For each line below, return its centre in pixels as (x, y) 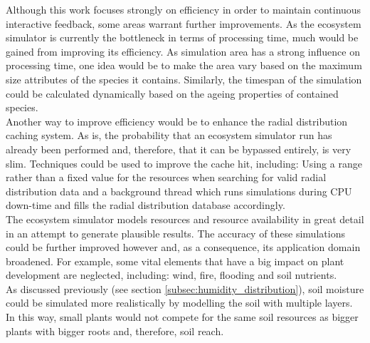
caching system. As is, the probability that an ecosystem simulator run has (169, 135)
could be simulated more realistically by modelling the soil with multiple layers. (179, 303)
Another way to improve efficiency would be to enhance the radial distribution (177, 121)
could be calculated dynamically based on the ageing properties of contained (172, 93)
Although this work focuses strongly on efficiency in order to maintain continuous (184, 9)
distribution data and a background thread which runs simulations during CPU (179, 191)
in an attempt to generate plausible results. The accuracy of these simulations (175, 233)
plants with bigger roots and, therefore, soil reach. (115, 331)
